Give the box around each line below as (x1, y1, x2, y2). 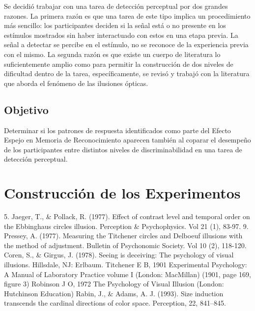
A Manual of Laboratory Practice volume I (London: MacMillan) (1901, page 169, (4, 269, 251, 279)
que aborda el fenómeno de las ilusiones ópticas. (4, 78, 148, 88)
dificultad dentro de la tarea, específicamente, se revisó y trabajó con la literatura (4, 68, 250, 79)
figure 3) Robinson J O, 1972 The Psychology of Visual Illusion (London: (4, 279, 224, 289)
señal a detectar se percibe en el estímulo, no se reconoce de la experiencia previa (4, 39, 249, 50)
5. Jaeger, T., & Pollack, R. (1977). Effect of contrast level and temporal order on (4, 211, 250, 222)
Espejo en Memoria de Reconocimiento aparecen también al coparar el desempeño (4, 135, 251, 145)
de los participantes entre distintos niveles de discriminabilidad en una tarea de (4, 144, 242, 154)
